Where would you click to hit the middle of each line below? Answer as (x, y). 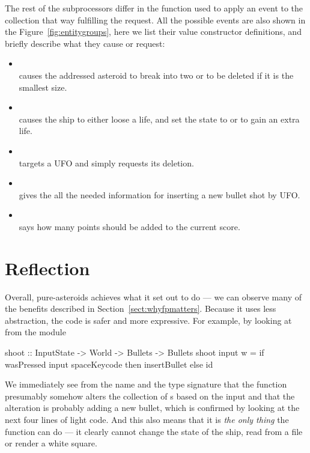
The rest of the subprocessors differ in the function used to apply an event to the (154, 8)
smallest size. (43, 87)
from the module (35, 332)
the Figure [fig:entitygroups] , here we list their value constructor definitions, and (153, 32)
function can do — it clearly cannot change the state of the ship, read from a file (154, 431)
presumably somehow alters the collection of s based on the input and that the (150, 396)
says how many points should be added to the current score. (129, 226)
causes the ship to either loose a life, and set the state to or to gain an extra (159, 119)
